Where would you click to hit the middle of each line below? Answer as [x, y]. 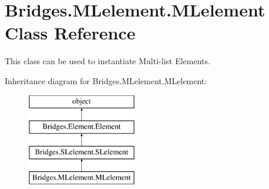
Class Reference [70, 33]
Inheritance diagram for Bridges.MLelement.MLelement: [106, 80]
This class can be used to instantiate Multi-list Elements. [107, 61]
